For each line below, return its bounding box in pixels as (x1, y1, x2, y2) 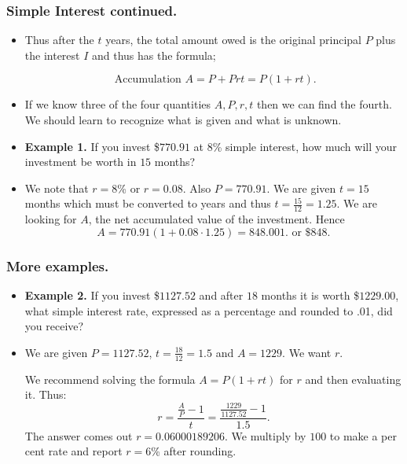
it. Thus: (24, 386, 67, 403)
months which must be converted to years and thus (24, 195, 271, 212)
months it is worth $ (261, 287, 360, 304)
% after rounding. (151, 443, 236, 459)
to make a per (329, 427, 397, 444)
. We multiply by (225, 427, 306, 444)
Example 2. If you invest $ (24, 287, 160, 304)
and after (199, 287, 244, 304)
